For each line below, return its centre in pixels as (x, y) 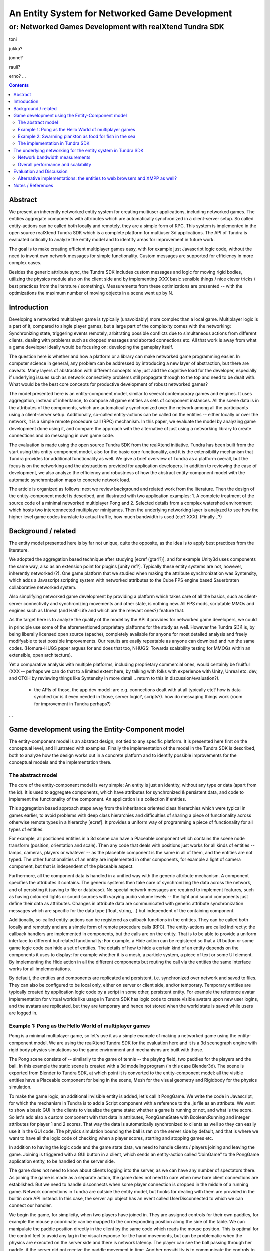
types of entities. (27, 829)
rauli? (15, 67)
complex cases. (25, 263)
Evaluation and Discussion (41, 171)
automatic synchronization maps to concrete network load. (70, 480)
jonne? (16, 58)
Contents (19, 85)
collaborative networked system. (43, 587)
